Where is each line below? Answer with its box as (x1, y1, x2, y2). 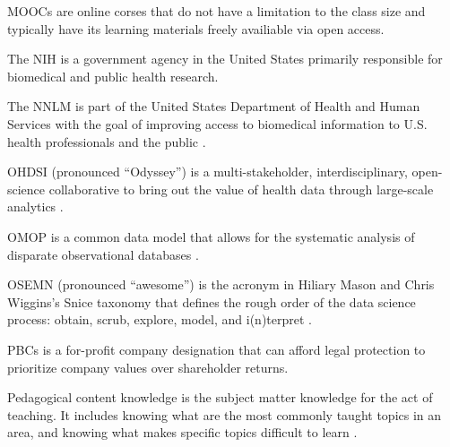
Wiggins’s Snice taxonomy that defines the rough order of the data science (7, 292, 416, 311)
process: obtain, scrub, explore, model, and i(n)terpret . (7, 310, 312, 329)
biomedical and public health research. (7, 66, 219, 85)
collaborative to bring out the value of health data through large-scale (48, 179, 434, 198)
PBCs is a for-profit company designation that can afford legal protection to (7, 340, 426, 358)
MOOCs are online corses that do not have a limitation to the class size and (7, 2, 426, 20)
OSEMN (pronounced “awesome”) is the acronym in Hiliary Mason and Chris (7, 275, 435, 294)
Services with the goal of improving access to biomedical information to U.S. (7, 114, 428, 133)
